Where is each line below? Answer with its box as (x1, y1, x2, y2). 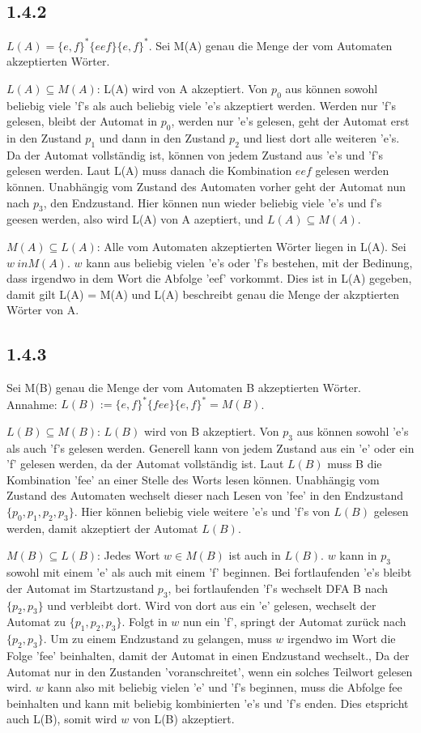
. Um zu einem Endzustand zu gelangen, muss (43, 630, 272, 647)
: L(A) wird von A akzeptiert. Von (96, 79, 268, 96)
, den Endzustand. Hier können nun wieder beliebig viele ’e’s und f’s (43, 194, 382, 211)
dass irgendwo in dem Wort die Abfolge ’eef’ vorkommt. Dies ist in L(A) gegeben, (6, 270, 412, 287)
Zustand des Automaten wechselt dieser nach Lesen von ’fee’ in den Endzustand (6, 487, 404, 504)
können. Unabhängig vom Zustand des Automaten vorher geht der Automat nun (6, 178, 406, 195)
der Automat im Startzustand (6, 579, 155, 596)
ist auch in (228, 547, 281, 564)
